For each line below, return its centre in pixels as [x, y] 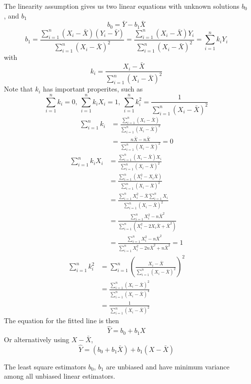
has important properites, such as [93, 89]
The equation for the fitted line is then [62, 320]
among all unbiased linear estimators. [60, 376]
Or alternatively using [37, 339]
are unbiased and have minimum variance [168, 366]
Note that [18, 89]
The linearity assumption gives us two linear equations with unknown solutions [122, 6]
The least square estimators [45, 366]
